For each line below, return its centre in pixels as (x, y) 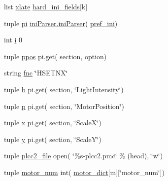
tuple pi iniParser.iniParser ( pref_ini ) (61, 23)
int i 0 (13, 40)
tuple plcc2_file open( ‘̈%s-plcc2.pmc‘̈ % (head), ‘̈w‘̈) (84, 156)
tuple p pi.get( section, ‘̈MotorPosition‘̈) (64, 106)
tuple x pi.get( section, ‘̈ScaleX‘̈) (53, 123)
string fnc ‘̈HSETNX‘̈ (36, 73)
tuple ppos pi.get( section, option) (55, 56)
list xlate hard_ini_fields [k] (46, 6)
